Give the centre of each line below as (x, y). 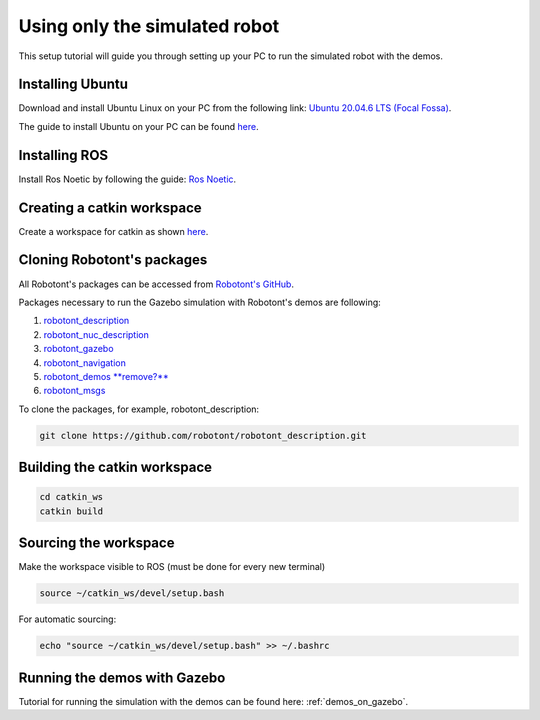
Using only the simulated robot (149, 26)
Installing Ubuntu (73, 84)
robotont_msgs (74, 391)
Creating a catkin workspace (110, 207)
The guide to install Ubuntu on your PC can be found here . (138, 126)
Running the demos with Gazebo (122, 677)
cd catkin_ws (71, 497)
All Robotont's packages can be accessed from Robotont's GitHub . (156, 284)
